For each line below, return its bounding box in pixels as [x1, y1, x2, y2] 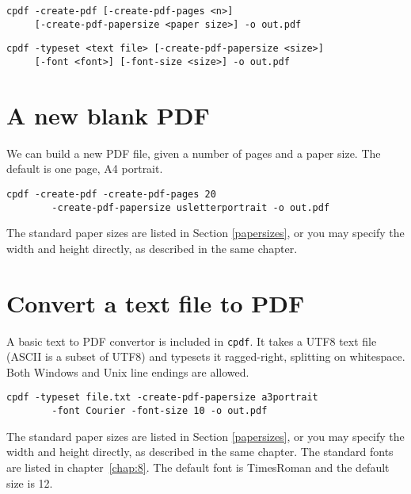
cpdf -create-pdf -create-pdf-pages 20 [6, 188, 216, 200]
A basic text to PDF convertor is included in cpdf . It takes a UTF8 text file [6, 332, 377, 349]
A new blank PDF [6, 98, 210, 131]
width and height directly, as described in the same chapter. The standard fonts [6, 443, 394, 460]
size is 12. [6, 474, 53, 491]
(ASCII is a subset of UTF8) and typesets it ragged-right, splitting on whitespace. [6, 348, 405, 365]
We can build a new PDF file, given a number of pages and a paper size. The [6, 144, 381, 161]
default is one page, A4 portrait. [6, 160, 163, 177]
